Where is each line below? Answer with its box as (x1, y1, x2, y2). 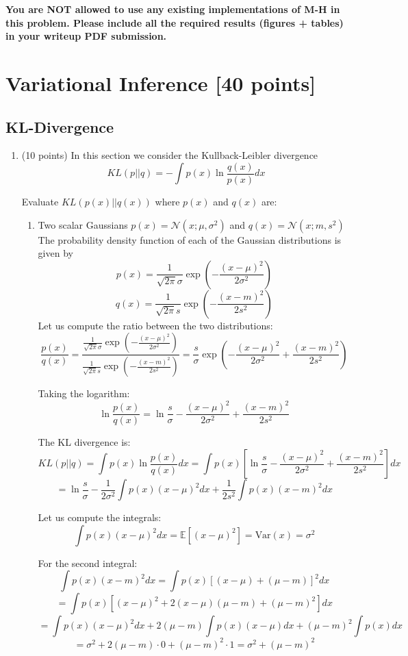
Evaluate (21, 194, 59, 209)
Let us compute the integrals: (38, 510, 162, 525)
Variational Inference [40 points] (5, 68, 316, 97)
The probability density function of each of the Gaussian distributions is (38, 232, 342, 247)
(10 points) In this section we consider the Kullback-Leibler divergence (21, 148, 318, 162)
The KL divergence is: (38, 435, 131, 449)
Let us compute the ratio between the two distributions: (38, 318, 273, 332)
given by (38, 246, 73, 260)
